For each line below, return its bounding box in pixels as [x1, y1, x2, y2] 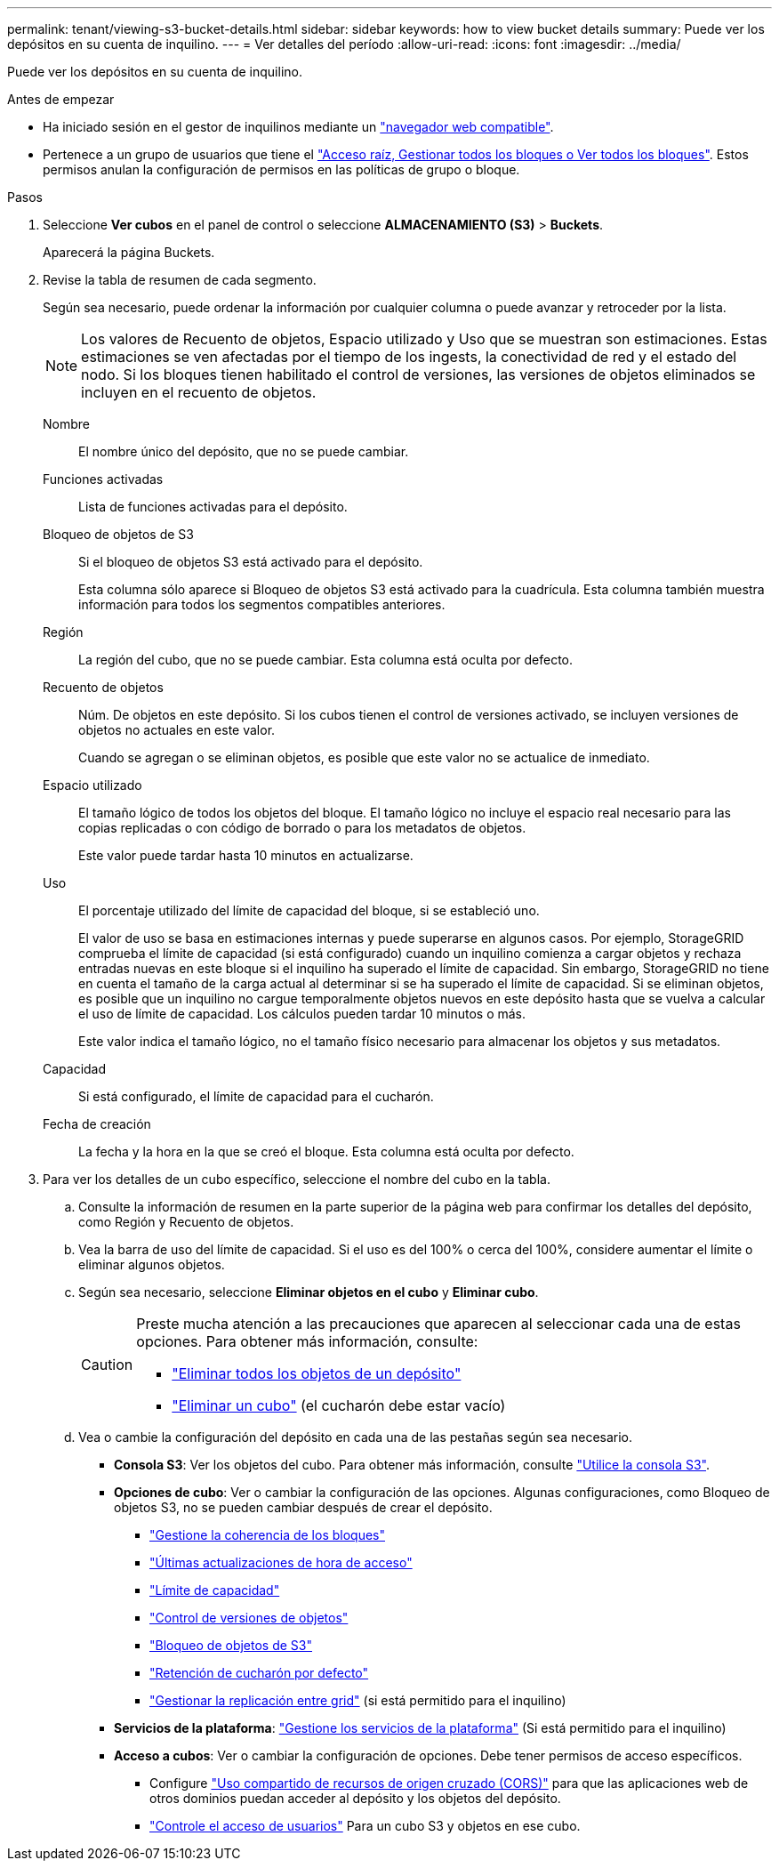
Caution [81, 1356, 133, 1373]
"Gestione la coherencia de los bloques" [149, 1527, 386, 1542]
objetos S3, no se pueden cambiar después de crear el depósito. [114, 1500, 493, 1515]
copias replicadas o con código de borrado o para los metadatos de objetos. [78, 820, 526, 835]
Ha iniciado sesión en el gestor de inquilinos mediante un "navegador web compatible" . [43, 119, 554, 134]
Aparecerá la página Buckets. [43, 245, 215, 260]
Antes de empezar [7, 92, 115, 107]
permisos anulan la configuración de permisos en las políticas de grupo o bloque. [43, 162, 520, 177]
